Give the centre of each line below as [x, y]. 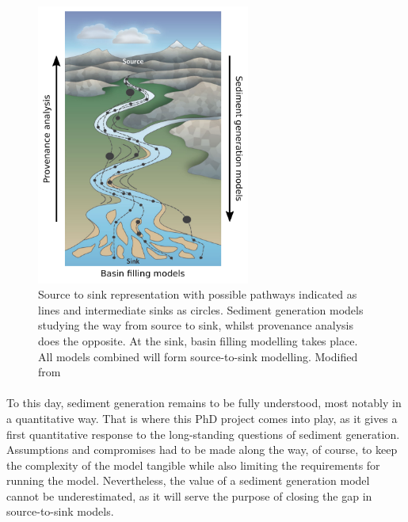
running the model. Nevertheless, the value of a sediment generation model [188, 480]
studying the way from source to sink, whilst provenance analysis [196, 325]
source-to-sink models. [60, 511]
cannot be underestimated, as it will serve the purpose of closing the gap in [189, 495]
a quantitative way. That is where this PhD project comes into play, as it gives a [202, 418]
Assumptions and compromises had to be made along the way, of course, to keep [202, 450]
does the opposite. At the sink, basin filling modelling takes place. [198, 340]
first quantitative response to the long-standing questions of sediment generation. [203, 434]
